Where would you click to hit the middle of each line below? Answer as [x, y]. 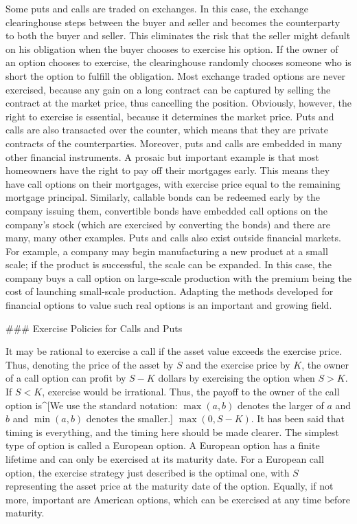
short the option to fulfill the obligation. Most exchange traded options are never [176, 75]
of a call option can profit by [66, 378]
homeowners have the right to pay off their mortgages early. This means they [168, 170]
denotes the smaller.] [129, 418]
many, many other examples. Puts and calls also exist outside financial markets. [173, 238]
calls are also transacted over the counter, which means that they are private [167, 130]
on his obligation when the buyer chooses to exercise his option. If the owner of [172, 48]
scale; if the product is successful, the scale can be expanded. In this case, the [169, 264]
